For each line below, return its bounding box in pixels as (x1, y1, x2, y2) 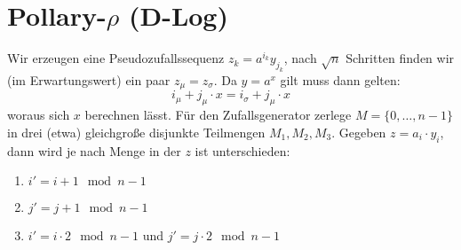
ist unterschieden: (195, 141, 290, 160)
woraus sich (7, 105, 70, 124)
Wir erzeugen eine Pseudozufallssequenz (7, 49, 225, 67)
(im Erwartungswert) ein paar (7, 70, 171, 89)
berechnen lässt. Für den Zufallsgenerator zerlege (84, 105, 352, 124)
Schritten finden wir (346, 49, 455, 67)
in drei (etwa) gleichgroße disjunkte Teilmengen (7, 122, 266, 141)
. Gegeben (331, 122, 386, 141)
